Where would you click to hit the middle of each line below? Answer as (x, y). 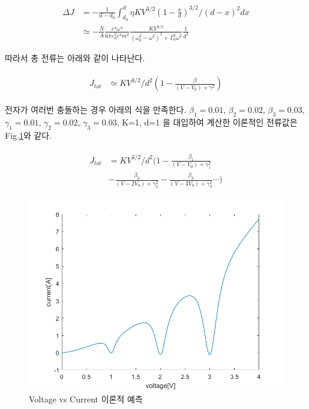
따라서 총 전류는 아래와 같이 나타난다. (75, 57)
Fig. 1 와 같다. (28, 135)
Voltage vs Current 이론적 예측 (86, 399)
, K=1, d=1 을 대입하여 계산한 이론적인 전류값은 (207, 122)
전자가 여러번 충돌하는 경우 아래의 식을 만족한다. (96, 110)
